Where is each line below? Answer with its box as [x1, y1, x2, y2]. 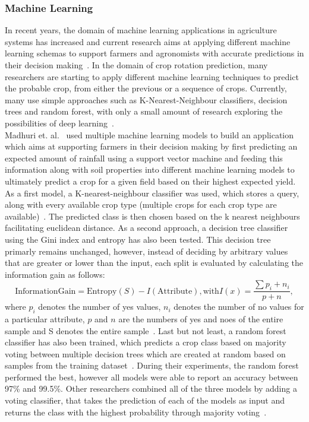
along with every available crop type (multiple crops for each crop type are [5, 198, 277, 211]
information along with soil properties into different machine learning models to [5, 163, 295, 176]
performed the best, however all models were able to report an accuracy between [5, 370, 298, 383]
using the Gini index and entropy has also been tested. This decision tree [5, 233, 271, 245]
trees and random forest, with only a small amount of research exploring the [5, 105, 283, 118]
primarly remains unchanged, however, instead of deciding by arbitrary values [5, 245, 288, 257]
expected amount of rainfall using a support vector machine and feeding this [5, 151, 283, 164]
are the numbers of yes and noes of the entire [118, 312, 283, 325]
